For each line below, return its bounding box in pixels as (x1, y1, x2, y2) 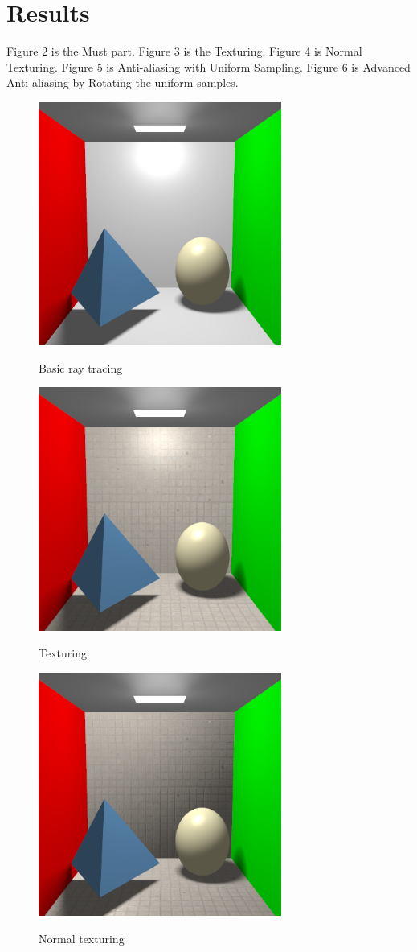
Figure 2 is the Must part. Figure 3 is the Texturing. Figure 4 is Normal (6, 43, 362, 60)
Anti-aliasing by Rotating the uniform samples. (6, 74, 239, 91)
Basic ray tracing (39, 359, 123, 376)
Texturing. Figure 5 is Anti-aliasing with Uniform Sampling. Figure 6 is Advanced (6, 58, 411, 75)
